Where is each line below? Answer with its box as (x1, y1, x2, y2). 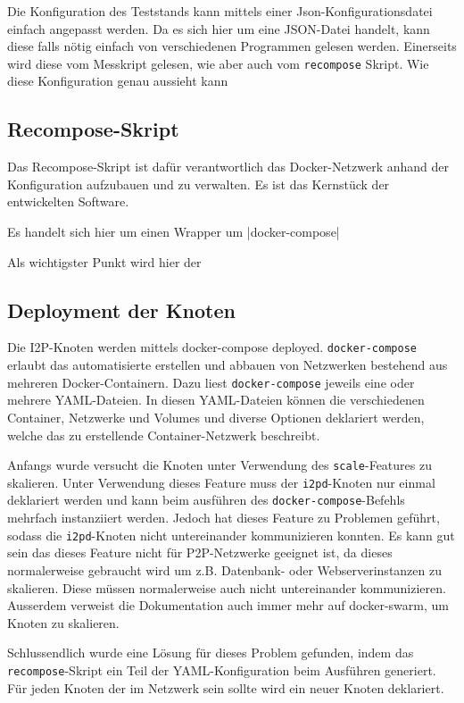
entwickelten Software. (7, 192, 129, 211)
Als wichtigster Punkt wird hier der (7, 252, 202, 271)
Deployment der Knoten (7, 296, 236, 323)
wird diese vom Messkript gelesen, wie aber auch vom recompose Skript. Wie (7, 54, 429, 72)
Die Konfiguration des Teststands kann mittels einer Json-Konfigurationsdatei (7, 2, 433, 20)
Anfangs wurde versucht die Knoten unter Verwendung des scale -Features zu (7, 456, 432, 474)
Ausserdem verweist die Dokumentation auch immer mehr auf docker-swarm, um (7, 596, 449, 615)
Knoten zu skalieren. (7, 613, 120, 632)
